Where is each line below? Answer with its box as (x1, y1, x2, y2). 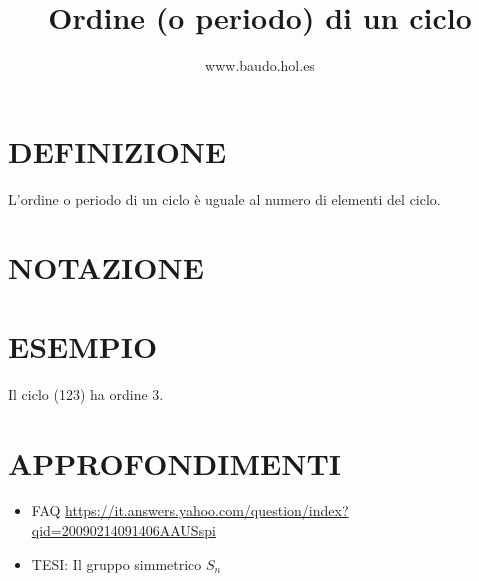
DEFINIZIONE (8, 130, 227, 171)
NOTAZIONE (8, 247, 204, 288)
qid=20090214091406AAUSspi (31, 520, 216, 541)
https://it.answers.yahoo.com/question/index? (65, 500, 349, 521)
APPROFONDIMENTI (8, 442, 342, 483)
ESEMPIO (8, 325, 158, 366)
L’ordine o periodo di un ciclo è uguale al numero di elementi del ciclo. (8, 188, 441, 209)
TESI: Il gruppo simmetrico (31, 553, 202, 574)
